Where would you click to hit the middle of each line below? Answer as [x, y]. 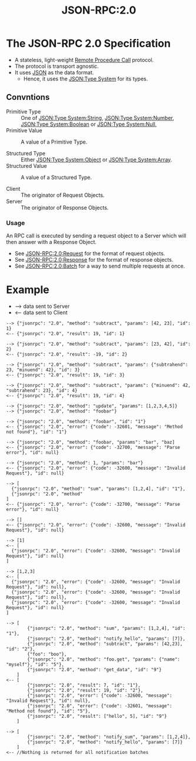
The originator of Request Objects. [63, 195]
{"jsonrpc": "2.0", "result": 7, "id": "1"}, [84, 685]
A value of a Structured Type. [57, 177]
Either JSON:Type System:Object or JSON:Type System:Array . [97, 160]
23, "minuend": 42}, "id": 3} [43, 370]
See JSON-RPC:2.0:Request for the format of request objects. [90, 253]
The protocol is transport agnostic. [57, 66]
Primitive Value [24, 130]
